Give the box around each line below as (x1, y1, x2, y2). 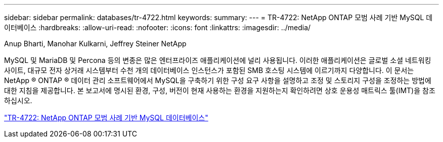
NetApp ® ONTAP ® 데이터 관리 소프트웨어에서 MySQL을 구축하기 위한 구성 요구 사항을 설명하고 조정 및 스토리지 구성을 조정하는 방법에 (4, 76, 431, 85)
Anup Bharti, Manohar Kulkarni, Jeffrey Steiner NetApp (4, 39, 187, 48)
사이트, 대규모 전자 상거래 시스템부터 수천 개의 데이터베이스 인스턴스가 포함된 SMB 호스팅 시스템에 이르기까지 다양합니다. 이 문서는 (4, 66, 414, 75)
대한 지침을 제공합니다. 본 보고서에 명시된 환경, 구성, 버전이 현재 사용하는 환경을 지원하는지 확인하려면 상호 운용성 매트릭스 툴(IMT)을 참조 (4, 86, 435, 95)
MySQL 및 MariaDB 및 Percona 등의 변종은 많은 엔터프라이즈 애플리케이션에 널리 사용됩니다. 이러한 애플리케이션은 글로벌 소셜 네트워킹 (4, 56, 431, 64)
